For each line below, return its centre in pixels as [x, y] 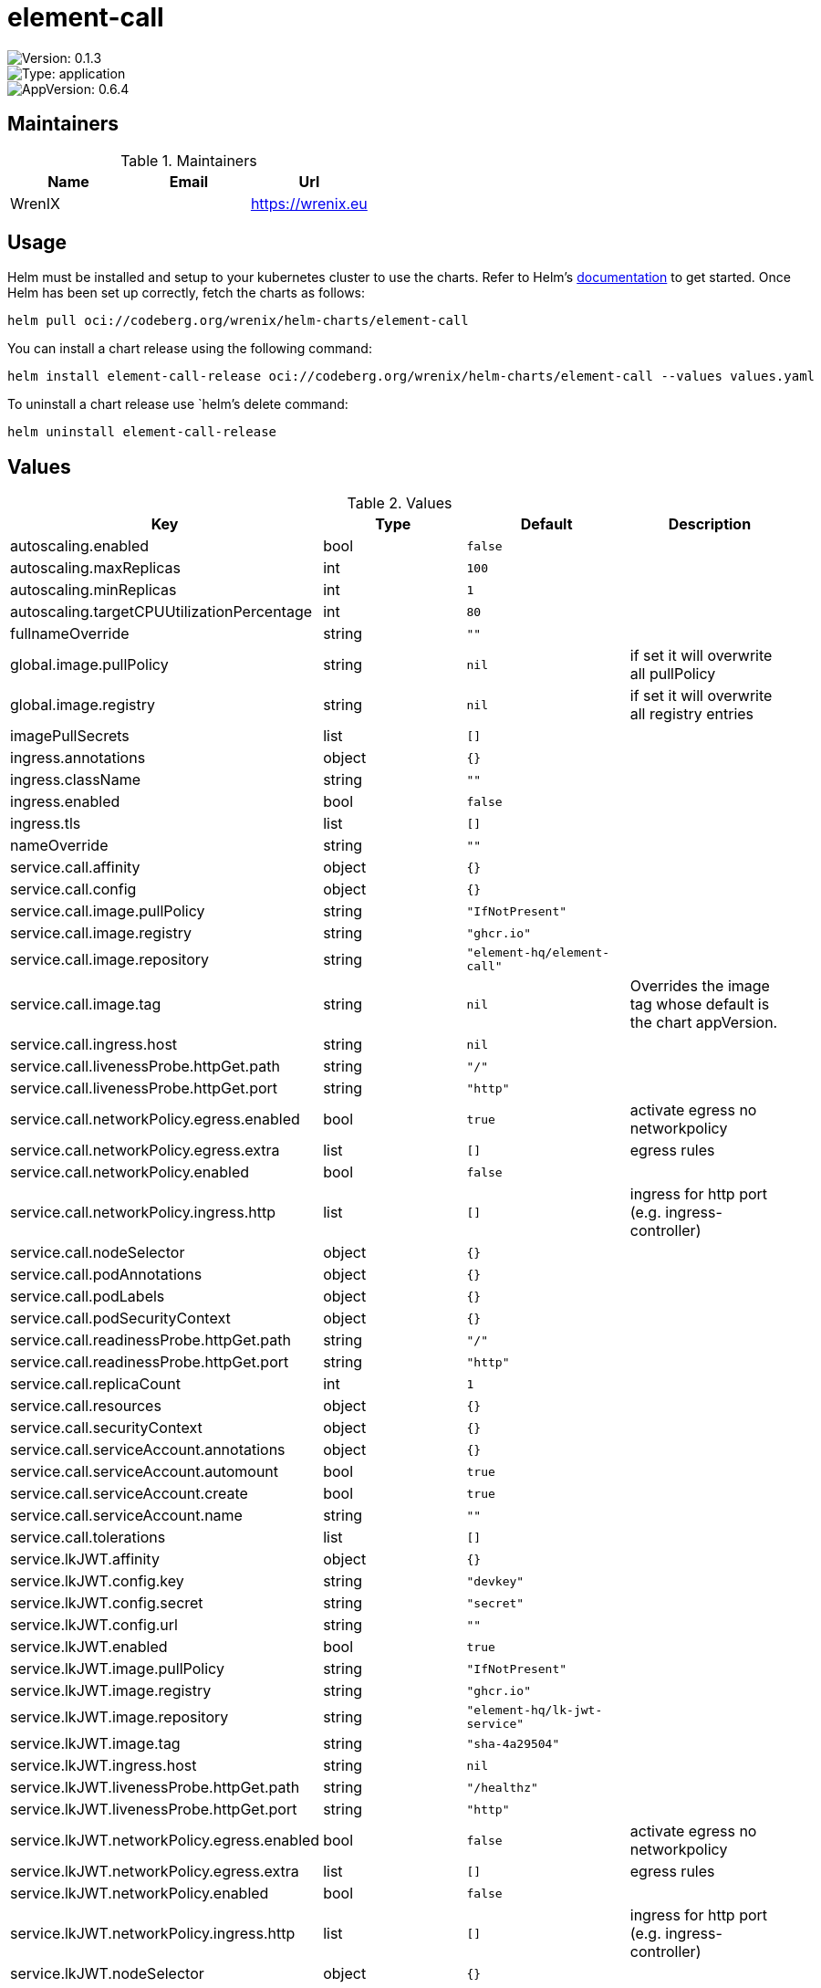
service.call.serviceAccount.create [129, 1494]
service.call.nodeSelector [98, 1253]
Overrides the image [700, 986]
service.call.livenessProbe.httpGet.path [145, 1067]
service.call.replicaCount [95, 1384]
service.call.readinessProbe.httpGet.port [150, 1362]
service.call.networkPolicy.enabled [130, 1172]
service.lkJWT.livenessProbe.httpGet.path [155, 1788]
